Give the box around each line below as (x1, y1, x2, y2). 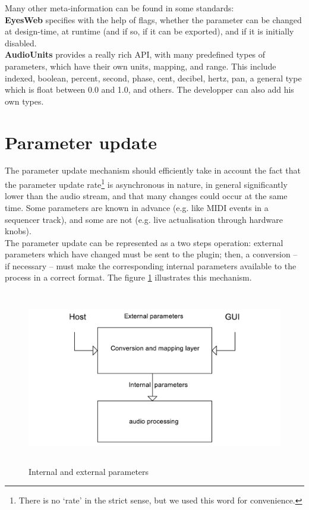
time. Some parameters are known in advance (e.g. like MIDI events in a (5, 201, 269, 213)
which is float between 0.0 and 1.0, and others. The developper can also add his (5, 83, 294, 96)
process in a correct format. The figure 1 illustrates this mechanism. (5, 271, 252, 284)
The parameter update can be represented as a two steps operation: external (5, 236, 283, 248)
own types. (5, 95, 44, 107)
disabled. (5, 36, 37, 49)
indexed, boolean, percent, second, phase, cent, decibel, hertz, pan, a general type (5, 71, 302, 84)
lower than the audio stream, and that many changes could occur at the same (5, 190, 288, 202)
